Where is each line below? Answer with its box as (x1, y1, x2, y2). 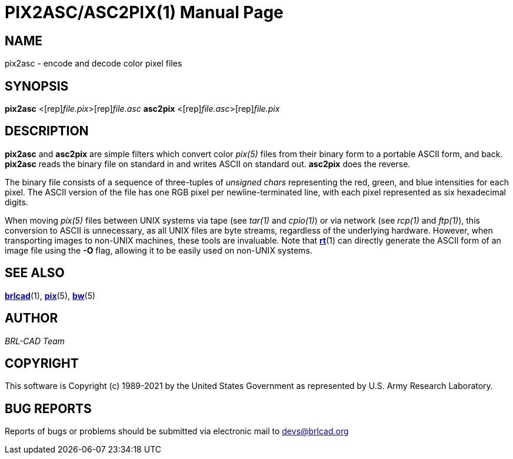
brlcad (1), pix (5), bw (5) (5, 290, 96, 301)
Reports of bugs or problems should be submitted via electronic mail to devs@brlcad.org (5, 426, 349, 437)
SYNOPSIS (5, 78, 69, 94)
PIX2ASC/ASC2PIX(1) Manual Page (5, 2, 284, 22)
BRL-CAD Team (5, 335, 65, 346)
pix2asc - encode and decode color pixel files (5, 58, 182, 69)
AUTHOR (5, 311, 58, 326)
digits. (5, 197, 28, 207)
